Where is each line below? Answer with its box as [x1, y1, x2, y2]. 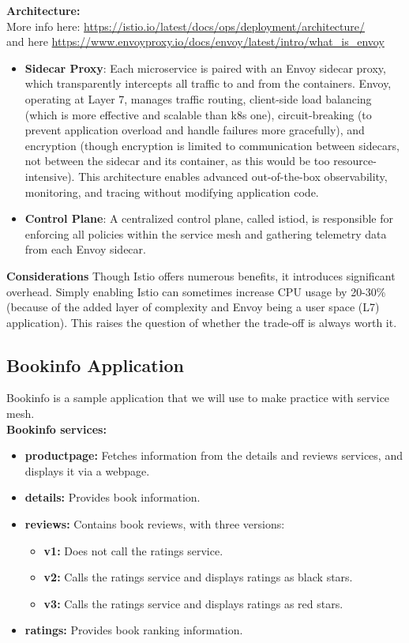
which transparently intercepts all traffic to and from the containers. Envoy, [24, 75, 392, 92]
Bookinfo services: [6, 420, 107, 437]
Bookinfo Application [6, 352, 184, 377]
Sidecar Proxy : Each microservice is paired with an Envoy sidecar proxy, [24, 59, 386, 76]
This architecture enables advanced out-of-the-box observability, [78, 167, 388, 184]
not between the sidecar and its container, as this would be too [24, 152, 330, 169]
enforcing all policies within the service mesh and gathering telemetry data [24, 225, 387, 242]
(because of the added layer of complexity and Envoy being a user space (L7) [6, 299, 380, 315]
